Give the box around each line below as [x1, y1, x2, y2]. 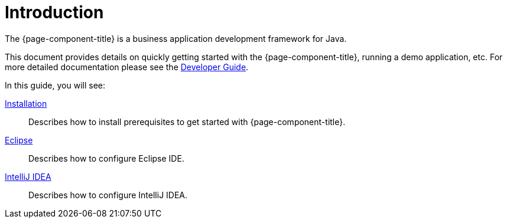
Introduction [5, 2, 104, 22]
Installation [5, 98, 47, 109]
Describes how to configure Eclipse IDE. [28, 153, 184, 163]
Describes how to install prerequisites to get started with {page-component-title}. [28, 116, 346, 127]
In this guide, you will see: [5, 80, 106, 90]
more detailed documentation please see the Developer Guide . [5, 61, 249, 72]
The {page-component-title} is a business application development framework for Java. [5, 33, 347, 44]
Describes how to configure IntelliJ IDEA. [28, 189, 188, 200]
